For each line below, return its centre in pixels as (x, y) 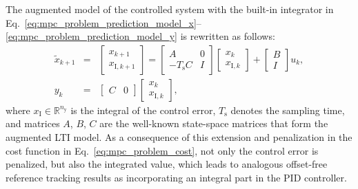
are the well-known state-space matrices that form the (214, 123)
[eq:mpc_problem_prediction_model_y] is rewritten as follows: (140, 36)
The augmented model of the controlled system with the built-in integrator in (170, 9)
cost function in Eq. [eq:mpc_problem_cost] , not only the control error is (162, 150)
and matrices (33, 123)
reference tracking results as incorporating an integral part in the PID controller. (176, 177)
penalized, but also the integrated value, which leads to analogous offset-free (167, 164)
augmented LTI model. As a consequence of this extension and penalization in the (179, 137)
